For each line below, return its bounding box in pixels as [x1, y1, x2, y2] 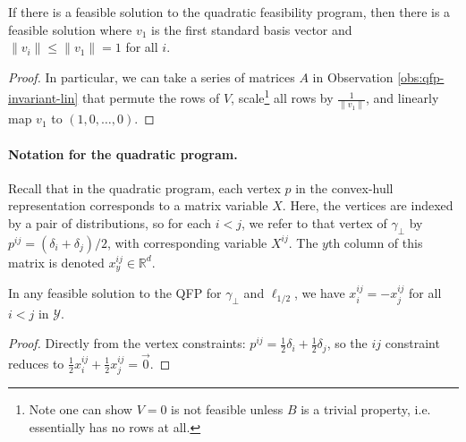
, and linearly [365, 89, 439, 107]
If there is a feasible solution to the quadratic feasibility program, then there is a [8, 3, 451, 21]
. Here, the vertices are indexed [282, 196, 453, 215]
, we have [293, 284, 345, 302]
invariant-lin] [8, 89, 79, 107]
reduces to [8, 353, 64, 372]
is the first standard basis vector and [151, 20, 352, 38]
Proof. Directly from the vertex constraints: [8, 334, 246, 353]
